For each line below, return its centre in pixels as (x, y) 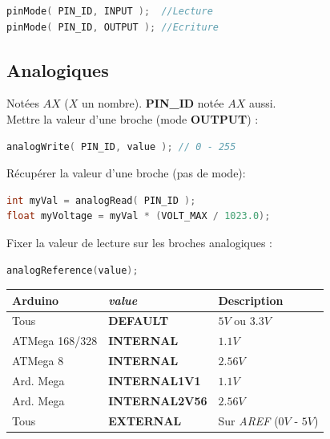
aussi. (262, 103)
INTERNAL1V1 (155, 381)
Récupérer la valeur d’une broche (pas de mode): (126, 173)
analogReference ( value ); (72, 270)
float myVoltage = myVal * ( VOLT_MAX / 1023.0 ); (139, 216)
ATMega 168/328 (55, 341)
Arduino (36, 300)
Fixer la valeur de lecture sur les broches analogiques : (140, 242)
